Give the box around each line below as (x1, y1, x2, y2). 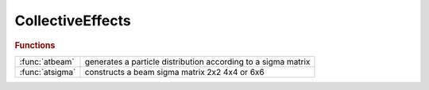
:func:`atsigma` (19, 66, 76, 77)
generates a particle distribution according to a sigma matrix (84, 56, 311, 67)
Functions (14, 39, 56, 51)
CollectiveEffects (14, 12, 131, 29)
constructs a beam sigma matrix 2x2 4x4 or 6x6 (84, 66, 265, 77)
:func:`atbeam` (19, 56, 75, 67)
